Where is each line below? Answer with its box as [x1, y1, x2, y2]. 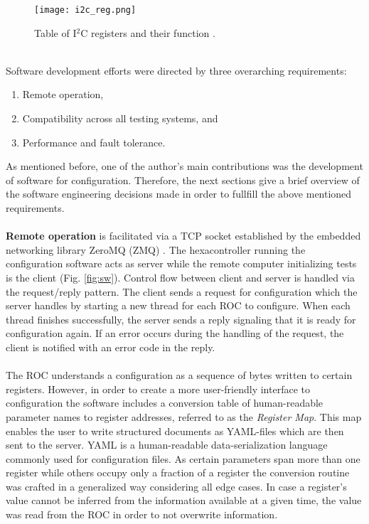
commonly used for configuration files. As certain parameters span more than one [6, 451, 360, 466]
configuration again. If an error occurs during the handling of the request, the [6, 326, 344, 341]
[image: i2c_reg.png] [34, 5, 137, 15]
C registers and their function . [80, 25, 215, 40]
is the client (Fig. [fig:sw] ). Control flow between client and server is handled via [6, 269, 355, 284]
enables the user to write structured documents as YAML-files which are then [6, 423, 344, 438]
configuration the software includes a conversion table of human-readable [6, 395, 323, 410]
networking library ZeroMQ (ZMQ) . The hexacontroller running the [6, 242, 306, 257]
